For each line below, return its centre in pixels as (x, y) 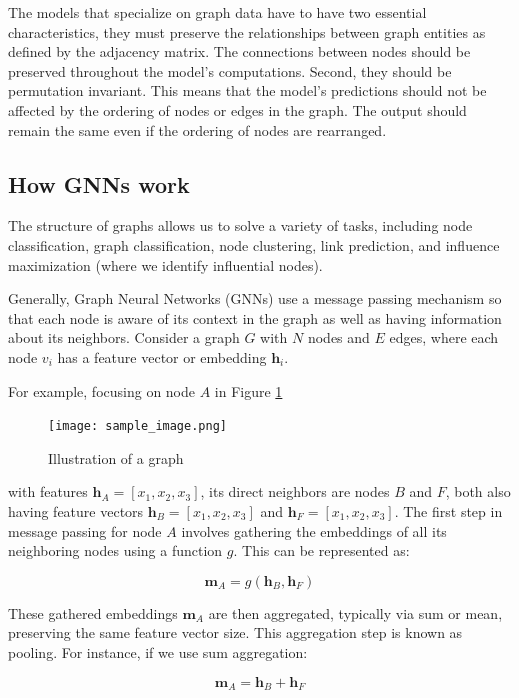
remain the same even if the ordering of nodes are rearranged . (197, 129)
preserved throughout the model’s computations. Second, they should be (230, 70)
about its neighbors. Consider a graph (124, 337)
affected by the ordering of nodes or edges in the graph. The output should (237, 109)
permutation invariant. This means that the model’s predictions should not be (247, 90)
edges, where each (444, 337)
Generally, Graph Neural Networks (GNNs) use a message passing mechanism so (255, 298)
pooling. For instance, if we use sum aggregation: (158, 651)
